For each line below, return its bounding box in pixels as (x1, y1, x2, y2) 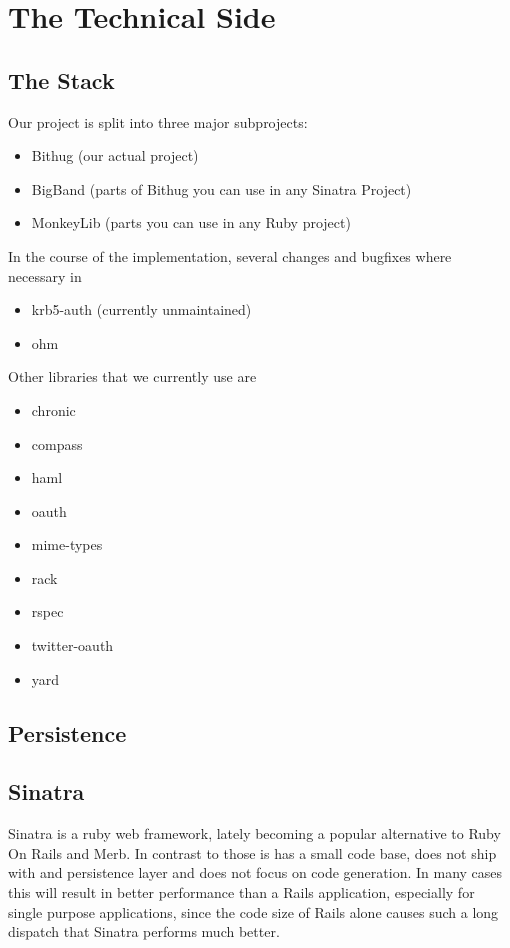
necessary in (8, 265, 82, 286)
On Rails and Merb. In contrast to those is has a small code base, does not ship (8, 842, 497, 863)
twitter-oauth (31, 635, 114, 656)
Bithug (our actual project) (31, 145, 199, 166)
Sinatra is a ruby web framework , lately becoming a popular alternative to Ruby (8, 823, 501, 844)
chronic (31, 399, 76, 420)
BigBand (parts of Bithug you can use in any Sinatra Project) (31, 178, 412, 199)
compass (31, 433, 83, 454)
